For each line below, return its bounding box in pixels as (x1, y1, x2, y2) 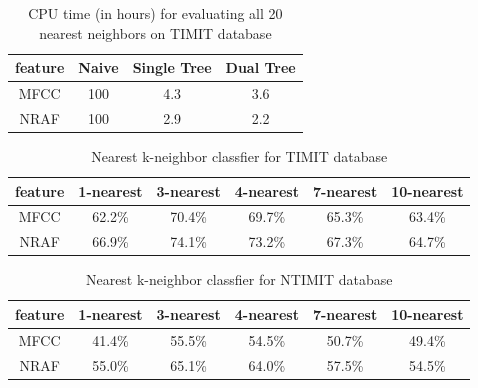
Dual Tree (225, 57, 296, 78)
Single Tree (132, 57, 212, 78)
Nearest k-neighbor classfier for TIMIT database (91, 145, 388, 166)
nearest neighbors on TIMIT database (39, 22, 272, 43)
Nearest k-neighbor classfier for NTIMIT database (85, 269, 393, 290)
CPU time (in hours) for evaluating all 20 (28, 3, 283, 23)
